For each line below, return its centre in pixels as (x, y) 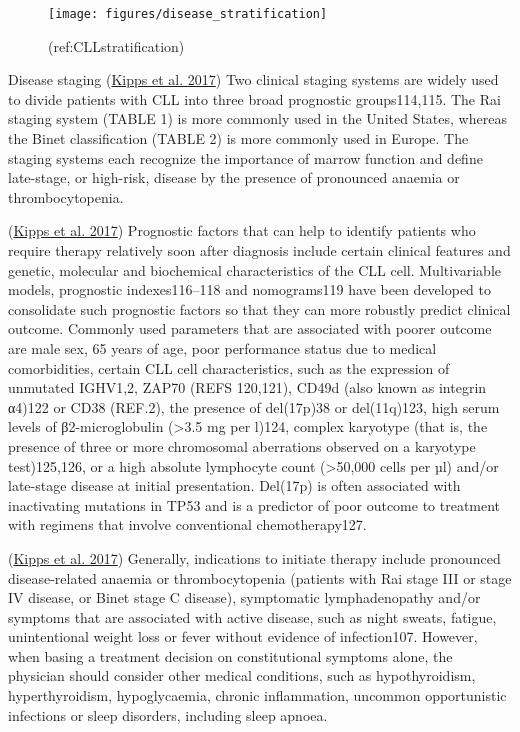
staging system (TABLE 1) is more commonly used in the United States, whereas (257, 118)
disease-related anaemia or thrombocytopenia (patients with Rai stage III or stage (260, 577)
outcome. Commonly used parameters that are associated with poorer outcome (250, 328)
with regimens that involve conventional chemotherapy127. (187, 524)
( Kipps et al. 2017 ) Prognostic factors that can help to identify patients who (242, 230)
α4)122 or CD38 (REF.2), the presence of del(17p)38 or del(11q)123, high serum (254, 406)
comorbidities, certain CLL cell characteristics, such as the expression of (229, 367)
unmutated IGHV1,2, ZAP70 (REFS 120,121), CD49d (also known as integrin (247, 387)
